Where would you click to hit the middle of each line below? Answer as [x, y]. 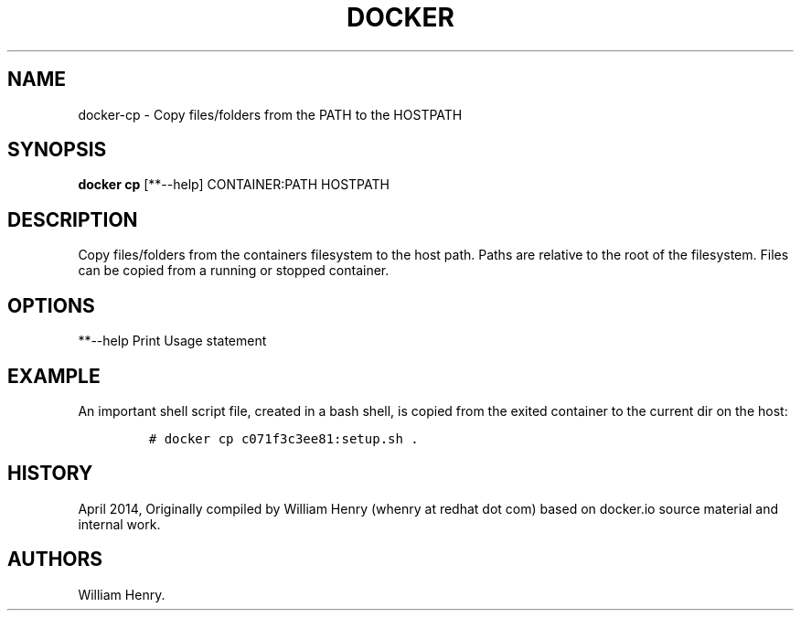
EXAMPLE [54, 376]
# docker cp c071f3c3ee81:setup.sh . [283, 438]
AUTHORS [55, 559]
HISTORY [50, 474]
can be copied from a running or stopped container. [234, 271]
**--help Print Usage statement [172, 341]
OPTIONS [51, 305]
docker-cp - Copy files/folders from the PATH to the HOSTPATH [270, 114]
